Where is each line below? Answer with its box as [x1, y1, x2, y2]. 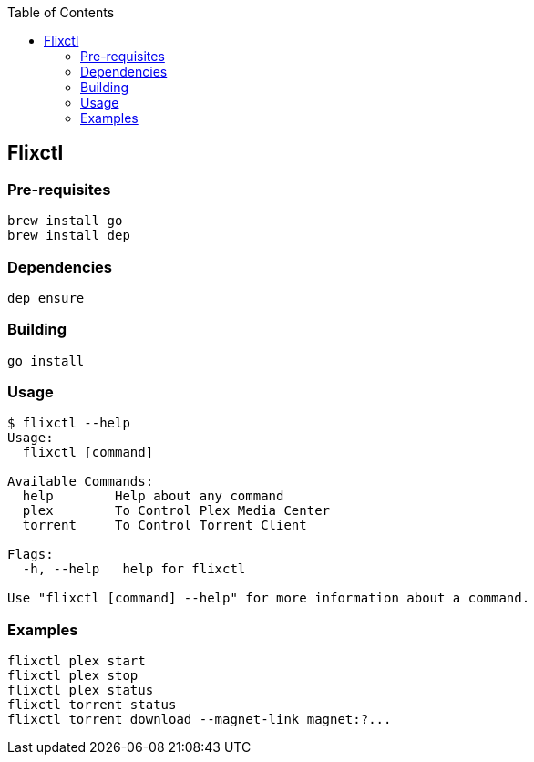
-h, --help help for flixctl [22, 561, 246, 577]
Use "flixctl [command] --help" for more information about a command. [7, 591, 530, 606]
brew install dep [7, 228, 130, 243]
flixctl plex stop [7, 668, 139, 684]
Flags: [7, 547, 54, 562]
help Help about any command [22, 489, 284, 504]
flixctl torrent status [7, 697, 177, 713]
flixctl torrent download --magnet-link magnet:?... [7, 712, 392, 727]
